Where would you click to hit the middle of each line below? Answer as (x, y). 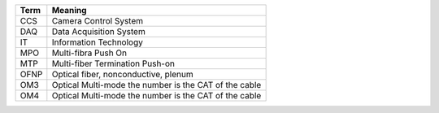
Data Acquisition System (98, 31)
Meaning (69, 10)
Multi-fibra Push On (89, 53)
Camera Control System (98, 21)
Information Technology (98, 42)
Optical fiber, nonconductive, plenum (123, 74)
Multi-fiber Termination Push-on (113, 63)
